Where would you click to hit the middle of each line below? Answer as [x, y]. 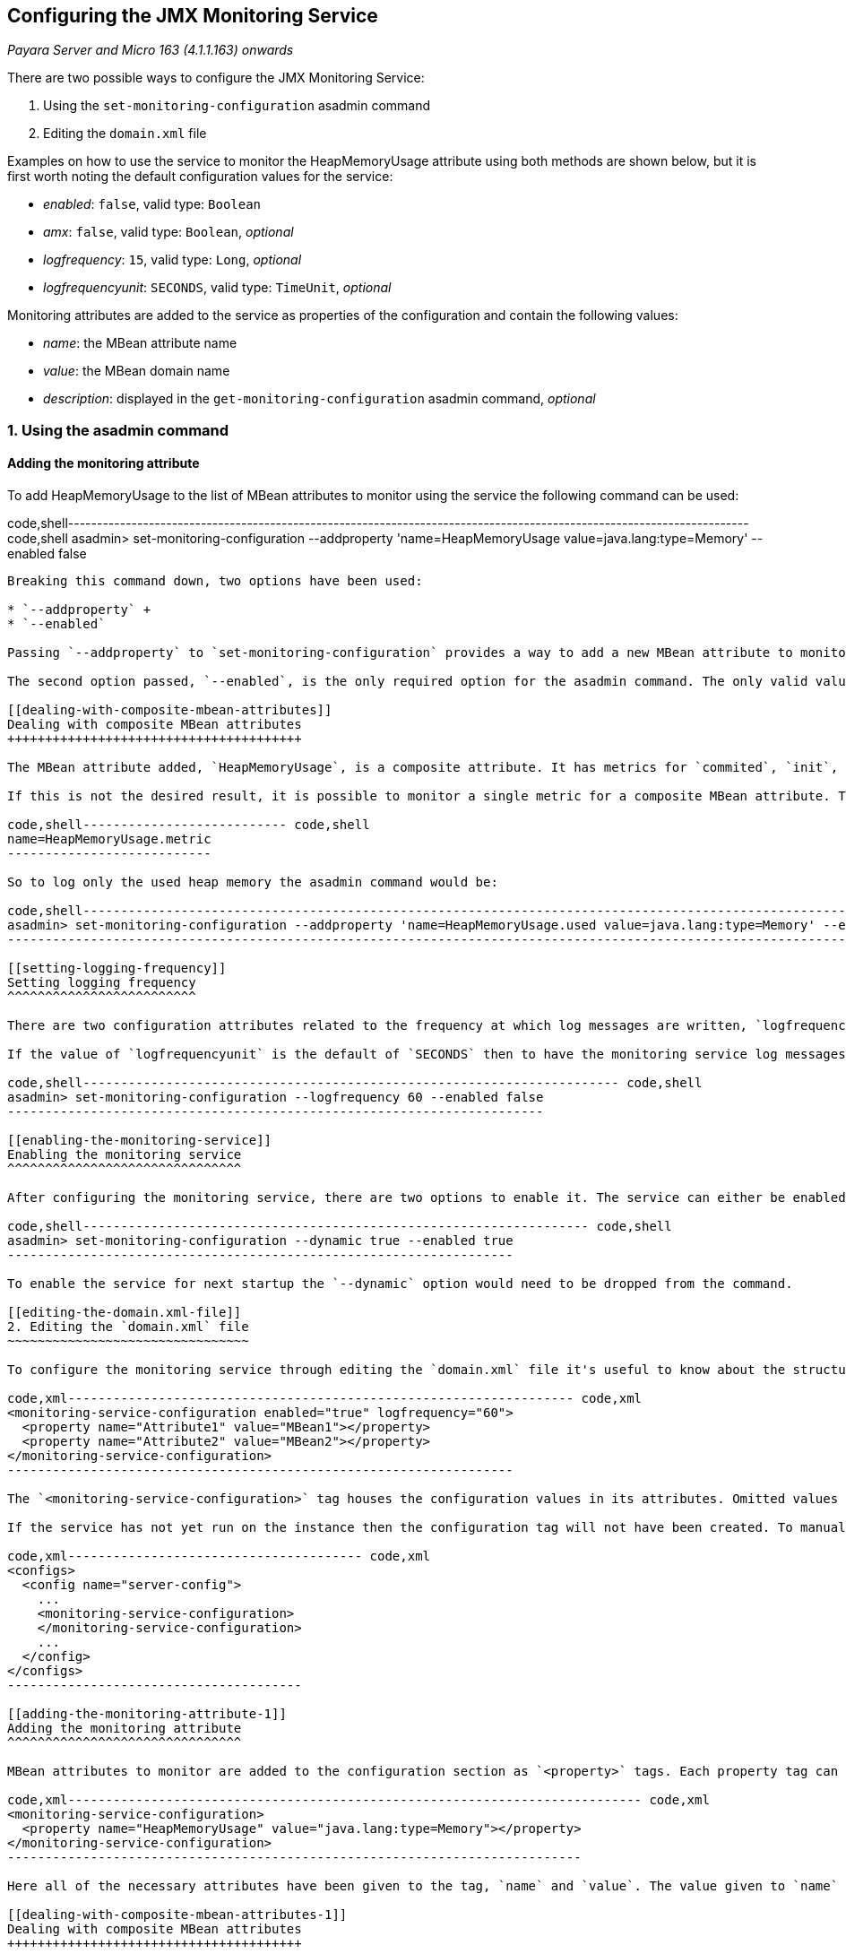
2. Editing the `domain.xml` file [128, 1327]
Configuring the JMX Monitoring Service [193, 16]
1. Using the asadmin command [118, 430]
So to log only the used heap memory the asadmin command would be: [253, 882]
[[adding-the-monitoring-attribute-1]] [147, 1714]
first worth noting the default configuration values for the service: [200, 177]
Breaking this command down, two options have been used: [215, 581]
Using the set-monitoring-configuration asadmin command [237, 106]
